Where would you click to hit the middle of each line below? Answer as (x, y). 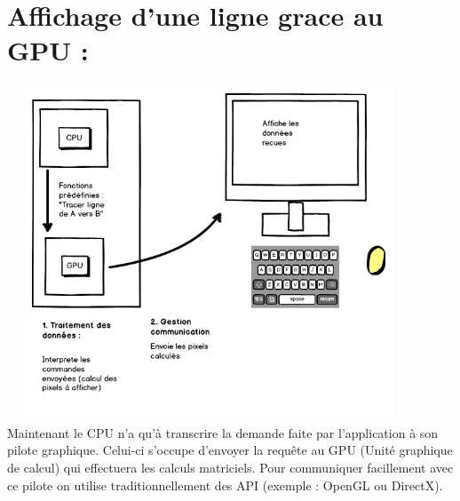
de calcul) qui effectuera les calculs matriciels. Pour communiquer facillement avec (230, 468)
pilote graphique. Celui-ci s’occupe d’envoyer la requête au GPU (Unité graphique (230, 450)
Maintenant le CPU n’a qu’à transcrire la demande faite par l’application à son (223, 432)
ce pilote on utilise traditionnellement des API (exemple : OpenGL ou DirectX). (225, 485)
